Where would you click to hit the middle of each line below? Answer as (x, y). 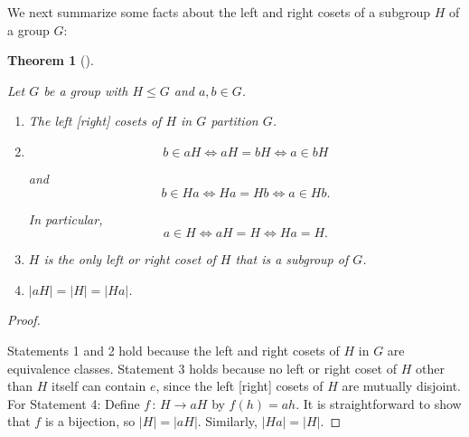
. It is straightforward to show (379, 403)
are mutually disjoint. (402, 386)
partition (234, 121)
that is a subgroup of (292, 259)
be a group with (86, 90)
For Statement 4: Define (74, 403)
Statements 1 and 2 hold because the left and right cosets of (174, 350)
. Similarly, (227, 421)
